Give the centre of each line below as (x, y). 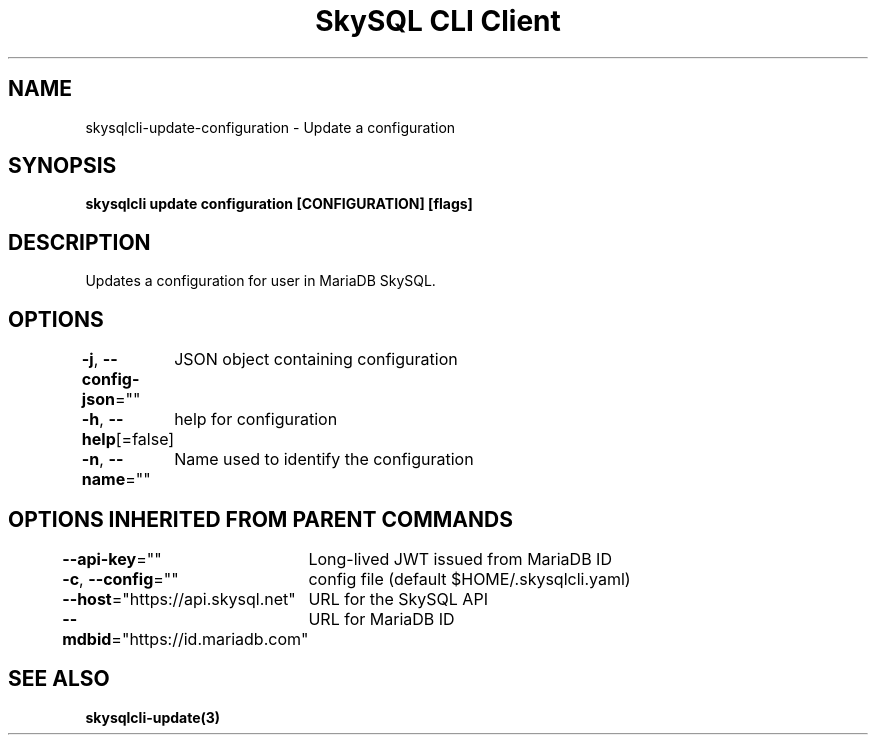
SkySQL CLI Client (438, 21)
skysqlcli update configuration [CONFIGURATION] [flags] (279, 204)
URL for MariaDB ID (381, 618)
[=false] (145, 439)
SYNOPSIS (62, 166)
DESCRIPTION (79, 242)
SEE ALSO (59, 679)
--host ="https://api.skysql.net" (179, 598)
